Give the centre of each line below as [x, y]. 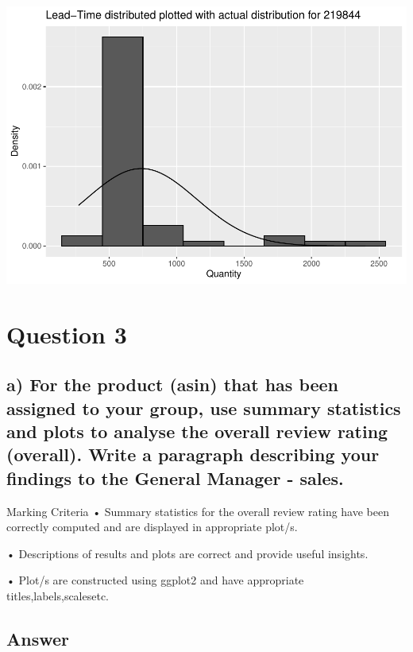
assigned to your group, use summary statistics [204, 407]
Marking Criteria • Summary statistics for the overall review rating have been [198, 511]
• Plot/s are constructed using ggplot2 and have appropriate [155, 580]
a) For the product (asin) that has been [173, 384]
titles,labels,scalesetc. [58, 596]
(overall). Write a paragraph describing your [193, 454]
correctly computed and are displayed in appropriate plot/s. [152, 527]
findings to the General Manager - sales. [175, 477]
